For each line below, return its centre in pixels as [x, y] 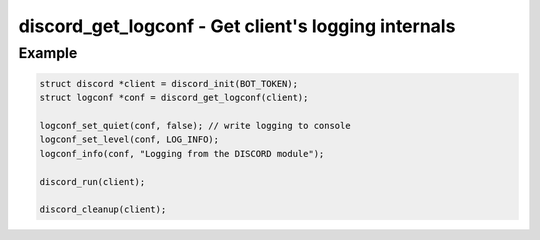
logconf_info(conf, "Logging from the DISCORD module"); [182, 153]
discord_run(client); [92, 181]
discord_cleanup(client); [103, 209]
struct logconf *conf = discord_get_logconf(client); [174, 98]
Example [48, 53]
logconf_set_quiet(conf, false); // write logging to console [195, 125]
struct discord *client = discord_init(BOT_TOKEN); [169, 83]
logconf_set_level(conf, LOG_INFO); [129, 139]
